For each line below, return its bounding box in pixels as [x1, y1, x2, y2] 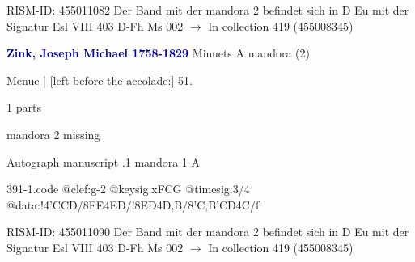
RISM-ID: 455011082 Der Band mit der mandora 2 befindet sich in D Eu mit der [6, 2, 409, 18]
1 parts [6, 99, 41, 116]
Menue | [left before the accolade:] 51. [6, 71, 193, 88]
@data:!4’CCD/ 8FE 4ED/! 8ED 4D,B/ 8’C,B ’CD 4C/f [6, 196, 260, 213]
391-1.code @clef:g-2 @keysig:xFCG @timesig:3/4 [6, 180, 250, 197]
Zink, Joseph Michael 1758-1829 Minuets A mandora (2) [6, 44, 310, 61]
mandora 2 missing [6, 125, 100, 142]
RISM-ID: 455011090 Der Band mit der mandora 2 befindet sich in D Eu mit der [6, 223, 409, 240]
